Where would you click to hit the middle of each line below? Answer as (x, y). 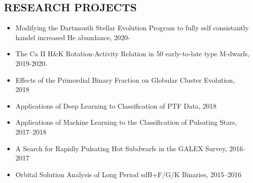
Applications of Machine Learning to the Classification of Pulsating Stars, (126, 122)
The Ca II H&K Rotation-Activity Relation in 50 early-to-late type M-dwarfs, (132, 54)
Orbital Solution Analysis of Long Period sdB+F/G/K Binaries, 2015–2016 (128, 174)
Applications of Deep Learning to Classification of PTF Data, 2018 (116, 105)
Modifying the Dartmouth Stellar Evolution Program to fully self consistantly (132, 28)
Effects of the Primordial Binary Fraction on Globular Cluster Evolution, (125, 80)
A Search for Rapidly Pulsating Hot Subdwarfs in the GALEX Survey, (121, 148)
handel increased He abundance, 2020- (73, 37)
